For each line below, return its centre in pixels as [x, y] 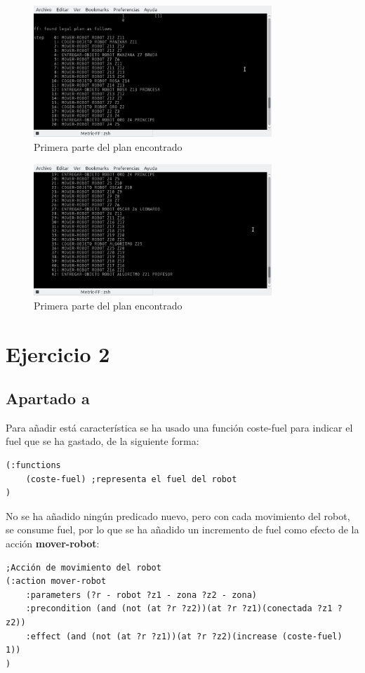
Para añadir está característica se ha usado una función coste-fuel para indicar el [179, 427]
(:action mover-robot [56, 581]
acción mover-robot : [53, 544]
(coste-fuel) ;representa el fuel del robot [131, 479]
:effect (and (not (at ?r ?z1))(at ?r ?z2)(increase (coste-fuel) [184, 636]
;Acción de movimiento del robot [84, 567]
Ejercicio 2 [58, 353]
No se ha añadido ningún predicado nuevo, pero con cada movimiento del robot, [178, 515]
